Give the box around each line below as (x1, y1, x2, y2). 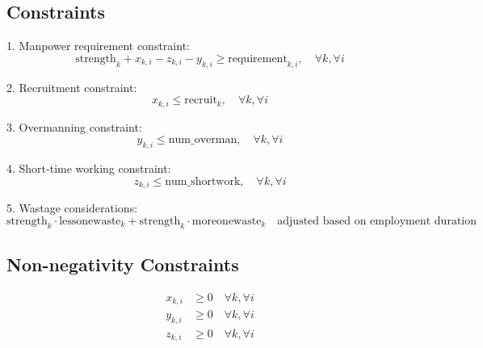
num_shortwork (165, 175, 241, 187)
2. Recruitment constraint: (6, 78, 137, 95)
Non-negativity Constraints (6, 251, 239, 276)
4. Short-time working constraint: (6, 160, 171, 177)
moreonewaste (191, 215, 262, 227)
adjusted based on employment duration (277, 215, 477, 227)
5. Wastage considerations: (6, 199, 138, 216)
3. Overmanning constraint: (6, 118, 142, 135)
